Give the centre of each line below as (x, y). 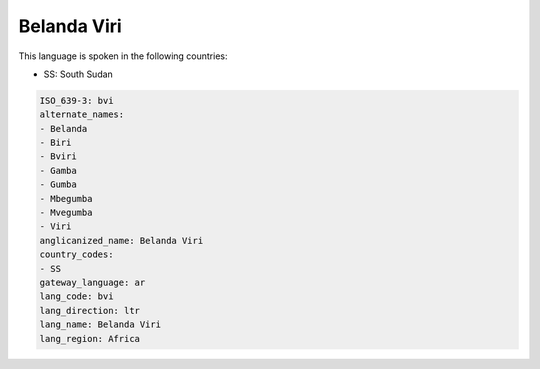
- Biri (55, 143)
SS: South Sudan (78, 74)
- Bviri (58, 156)
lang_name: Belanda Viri (100, 324)
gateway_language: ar (92, 282)
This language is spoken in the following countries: (123, 56)
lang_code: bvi (76, 296)
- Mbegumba (66, 198)
